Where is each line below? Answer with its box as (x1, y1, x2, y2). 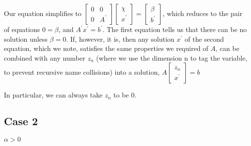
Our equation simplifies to (4, 8, 82, 18)
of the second (184, 33, 224, 44)
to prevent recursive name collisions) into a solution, (4, 67, 160, 77)
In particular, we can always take (4, 90, 103, 100)
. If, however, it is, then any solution (66, 33, 175, 44)
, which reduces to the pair (162, 8, 243, 18)
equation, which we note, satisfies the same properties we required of (4, 43, 209, 53)
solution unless (4, 33, 48, 44)
